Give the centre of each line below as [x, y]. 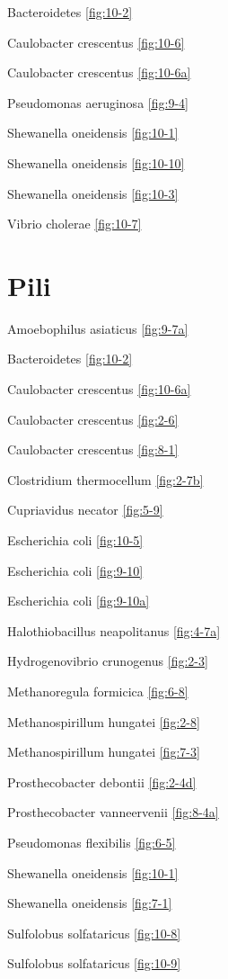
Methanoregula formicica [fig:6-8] [98, 691]
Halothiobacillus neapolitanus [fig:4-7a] [114, 630]
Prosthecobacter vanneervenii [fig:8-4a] [113, 812]
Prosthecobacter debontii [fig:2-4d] [102, 781]
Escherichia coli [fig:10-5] [75, 540]
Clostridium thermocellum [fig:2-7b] [105, 479]
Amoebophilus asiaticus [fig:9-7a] [98, 328]
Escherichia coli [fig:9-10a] [79, 601]
